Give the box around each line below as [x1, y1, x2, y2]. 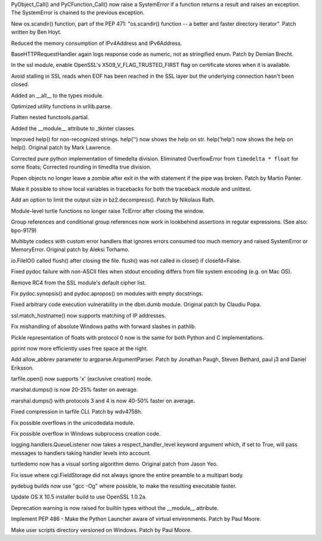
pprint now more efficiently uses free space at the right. [11, 344, 148, 352]
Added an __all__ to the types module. [11, 91, 104, 99]
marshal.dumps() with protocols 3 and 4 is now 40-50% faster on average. [11, 397, 196, 404]
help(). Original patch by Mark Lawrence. [11, 144, 112, 151]
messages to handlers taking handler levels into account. [11, 449, 151, 457]
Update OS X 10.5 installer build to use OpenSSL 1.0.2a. [11, 493, 147, 500]
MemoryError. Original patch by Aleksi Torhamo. [11, 246, 130, 253]
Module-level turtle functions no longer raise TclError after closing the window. [11, 207, 205, 215]
